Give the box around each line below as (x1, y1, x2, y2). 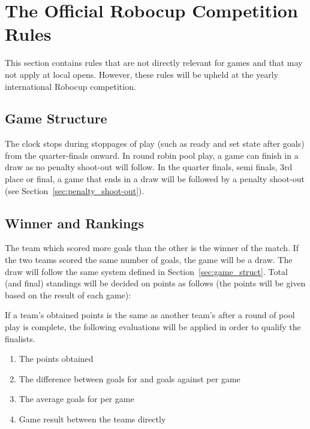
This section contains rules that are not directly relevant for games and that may (5, 56, 303, 69)
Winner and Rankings (5, 213, 144, 232)
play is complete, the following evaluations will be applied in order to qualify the (5, 321, 301, 333)
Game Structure (5, 109, 107, 128)
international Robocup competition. (5, 80, 136, 92)
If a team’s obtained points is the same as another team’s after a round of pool (5, 309, 295, 321)
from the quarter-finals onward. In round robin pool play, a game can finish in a (5, 149, 299, 161)
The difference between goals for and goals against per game (19, 372, 240, 385)
